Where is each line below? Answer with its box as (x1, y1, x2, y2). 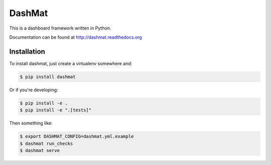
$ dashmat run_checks (20, 140, 73, 146)
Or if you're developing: (9, 87, 58, 93)
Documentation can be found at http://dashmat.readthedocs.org (9, 34, 143, 40)
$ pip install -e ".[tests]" (20, 107, 92, 113)
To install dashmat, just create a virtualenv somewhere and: (9, 60, 132, 66)
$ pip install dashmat (20, 74, 76, 80)
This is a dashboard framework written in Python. (9, 25, 111, 31)
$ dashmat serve (20, 147, 60, 153)
